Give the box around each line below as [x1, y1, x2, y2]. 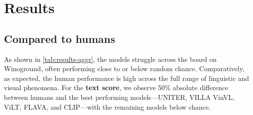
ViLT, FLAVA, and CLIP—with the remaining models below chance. [4, 101, 211, 112]
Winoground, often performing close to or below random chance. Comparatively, [4, 63, 245, 74]
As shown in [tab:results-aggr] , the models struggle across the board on [4, 54, 217, 64]
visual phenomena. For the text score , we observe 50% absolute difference [4, 82, 229, 93]
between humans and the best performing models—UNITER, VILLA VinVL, [4, 92, 235, 102]
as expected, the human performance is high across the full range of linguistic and [4, 73, 249, 83]
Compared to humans [4, 31, 115, 46]
